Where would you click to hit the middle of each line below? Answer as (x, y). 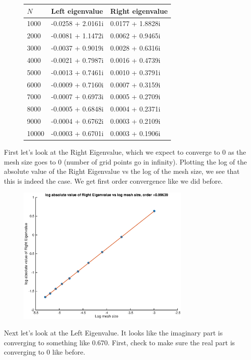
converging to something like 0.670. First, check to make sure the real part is (120, 342)
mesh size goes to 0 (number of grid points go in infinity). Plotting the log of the (125, 161)
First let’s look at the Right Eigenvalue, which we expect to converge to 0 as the (125, 152)
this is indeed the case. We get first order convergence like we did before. (113, 180)
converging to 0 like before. (45, 352)
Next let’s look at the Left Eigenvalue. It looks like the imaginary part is (113, 333)
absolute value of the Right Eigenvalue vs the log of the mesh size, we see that (122, 171)
